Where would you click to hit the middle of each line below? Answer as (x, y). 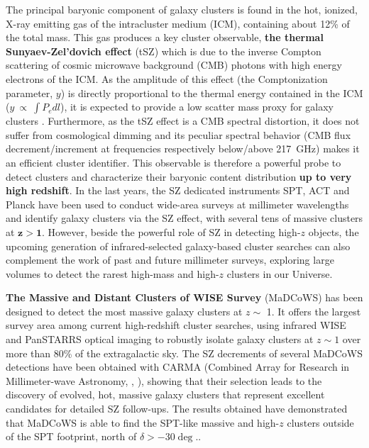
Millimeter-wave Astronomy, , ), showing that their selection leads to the (164, 380)
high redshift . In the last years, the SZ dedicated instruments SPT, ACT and (178, 190)
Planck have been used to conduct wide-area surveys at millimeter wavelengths (177, 204)
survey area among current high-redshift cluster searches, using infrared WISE (176, 325)
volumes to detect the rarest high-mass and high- (112, 273)
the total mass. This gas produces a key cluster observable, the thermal (165, 37)
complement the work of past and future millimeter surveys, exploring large (170, 260)
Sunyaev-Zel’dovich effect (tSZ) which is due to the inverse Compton (164, 51)
